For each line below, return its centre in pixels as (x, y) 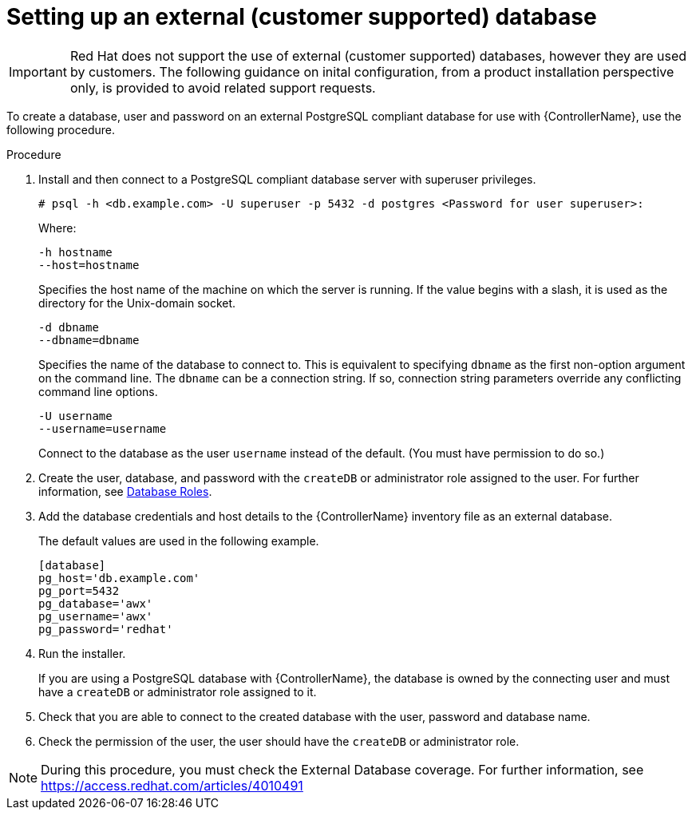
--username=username (103, 428)
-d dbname (69, 327)
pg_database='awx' (96, 603)
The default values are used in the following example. (179, 541)
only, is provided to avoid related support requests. (223, 87)
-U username (75, 416)
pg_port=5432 (79, 590)
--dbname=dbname (89, 340)
